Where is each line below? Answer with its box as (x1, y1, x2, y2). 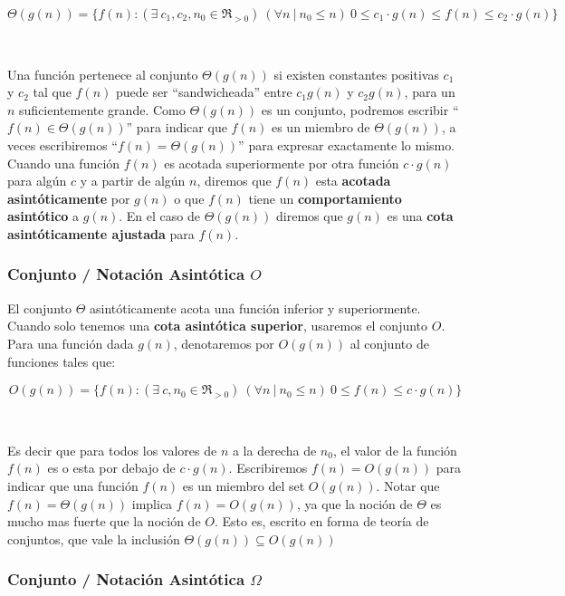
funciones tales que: (7, 351, 116, 370)
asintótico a (7, 207, 80, 226)
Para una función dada (7, 333, 134, 352)
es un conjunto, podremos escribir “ (261, 100, 459, 119)
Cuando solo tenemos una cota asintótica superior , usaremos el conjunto (7, 316, 428, 335)
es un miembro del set (182, 476, 305, 495)
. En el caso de (119, 207, 200, 226)
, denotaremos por (173, 333, 274, 352)
